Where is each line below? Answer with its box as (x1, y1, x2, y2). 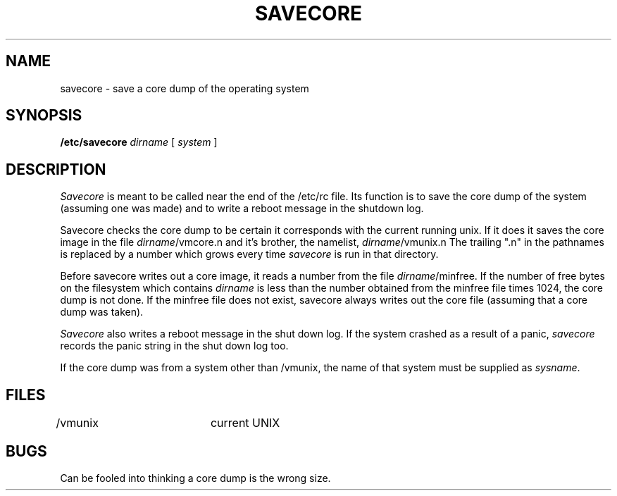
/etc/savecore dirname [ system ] (60, 136, 218, 149)
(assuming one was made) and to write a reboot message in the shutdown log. (60, 202, 424, 215)
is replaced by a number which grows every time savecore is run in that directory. (60, 248, 439, 261)
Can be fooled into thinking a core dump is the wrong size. (60, 471, 331, 484)
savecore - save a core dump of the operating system (60, 82, 309, 94)
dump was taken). (60, 306, 144, 318)
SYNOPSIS (6, 106, 82, 125)
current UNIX (210, 416, 280, 430)
